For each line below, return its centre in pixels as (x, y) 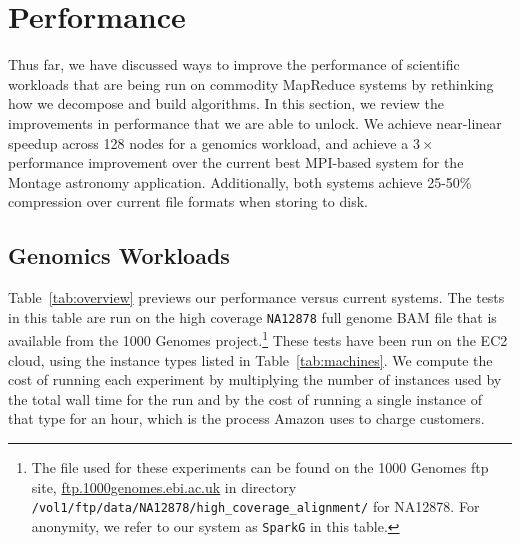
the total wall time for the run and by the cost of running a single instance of (245, 398)
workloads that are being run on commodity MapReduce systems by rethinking (251, 83)
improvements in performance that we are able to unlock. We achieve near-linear (255, 122)
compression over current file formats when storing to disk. (188, 201)
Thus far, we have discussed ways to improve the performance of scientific (234, 64)
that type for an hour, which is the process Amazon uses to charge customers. (246, 418)
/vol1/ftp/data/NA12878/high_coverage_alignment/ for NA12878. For (255, 506)
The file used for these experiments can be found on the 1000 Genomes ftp (260, 466)
